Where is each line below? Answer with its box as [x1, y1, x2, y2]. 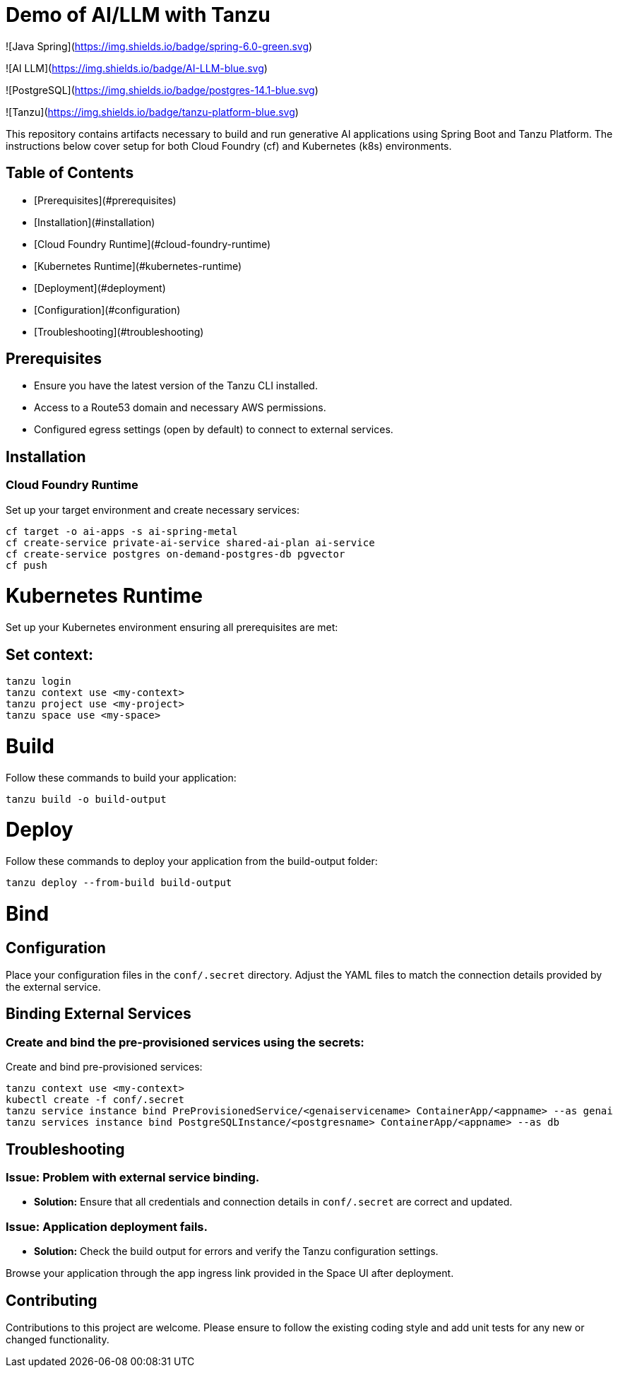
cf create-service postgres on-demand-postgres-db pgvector [6, 548, 345, 560]
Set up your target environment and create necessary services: [6, 503, 299, 516]
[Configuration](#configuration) [34, 303, 181, 316]
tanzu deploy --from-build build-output [6, 877, 232, 888]
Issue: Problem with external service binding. [6, 1169, 260, 1184]
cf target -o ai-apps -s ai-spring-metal [6, 525, 238, 537]
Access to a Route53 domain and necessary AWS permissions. [34, 401, 326, 414]
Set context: [6, 645, 93, 664]
